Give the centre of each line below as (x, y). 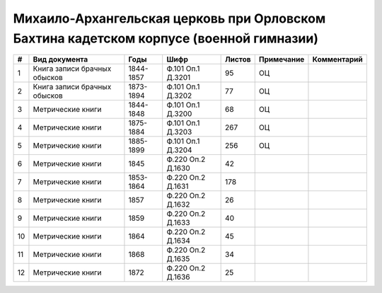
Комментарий (338, 59)
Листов (238, 59)
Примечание (282, 59)
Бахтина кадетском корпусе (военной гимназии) (166, 38)
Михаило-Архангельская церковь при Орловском (169, 18)
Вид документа (60, 59)
